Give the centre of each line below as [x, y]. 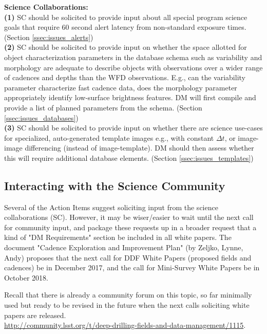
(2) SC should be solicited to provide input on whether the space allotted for [126, 47]
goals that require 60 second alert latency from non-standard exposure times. [125, 27]
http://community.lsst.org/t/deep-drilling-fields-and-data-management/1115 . [125, 325]
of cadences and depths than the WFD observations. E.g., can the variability [125, 77]
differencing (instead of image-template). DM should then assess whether [139, 148]
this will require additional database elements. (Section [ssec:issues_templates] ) [129, 157]
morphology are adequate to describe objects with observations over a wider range [133, 67]
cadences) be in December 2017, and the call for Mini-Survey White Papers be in [132, 267]
